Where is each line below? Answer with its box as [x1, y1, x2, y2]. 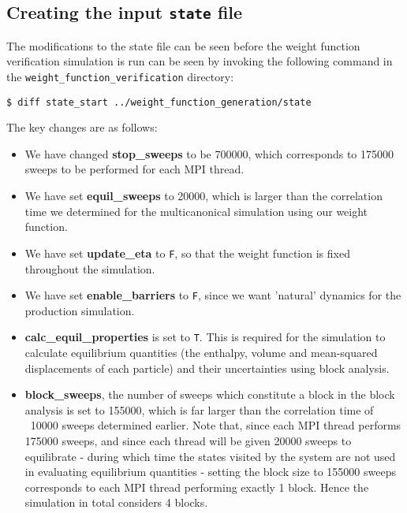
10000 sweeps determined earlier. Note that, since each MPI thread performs [30, 417, 401, 433]
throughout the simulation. [24, 260, 155, 277]
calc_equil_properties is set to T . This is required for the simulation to [24, 329, 386, 345]
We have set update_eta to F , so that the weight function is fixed [24, 244, 350, 261]
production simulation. [24, 302, 135, 318]
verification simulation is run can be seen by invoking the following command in [6, 53, 393, 69]
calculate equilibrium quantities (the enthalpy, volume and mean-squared [24, 344, 378, 360]
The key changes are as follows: [6, 119, 158, 136]
